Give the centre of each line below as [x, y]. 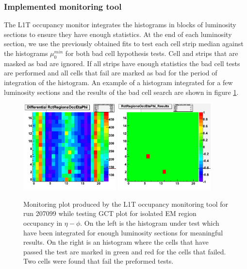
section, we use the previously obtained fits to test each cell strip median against [124, 44]
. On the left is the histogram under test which [150, 223]
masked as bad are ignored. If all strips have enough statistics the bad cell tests [122, 63]
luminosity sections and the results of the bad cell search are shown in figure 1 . [121, 92]
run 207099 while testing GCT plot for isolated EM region [110, 213]
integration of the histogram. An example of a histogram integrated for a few [118, 82]
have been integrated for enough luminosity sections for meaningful [123, 232]
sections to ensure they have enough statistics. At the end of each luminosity [118, 34]
